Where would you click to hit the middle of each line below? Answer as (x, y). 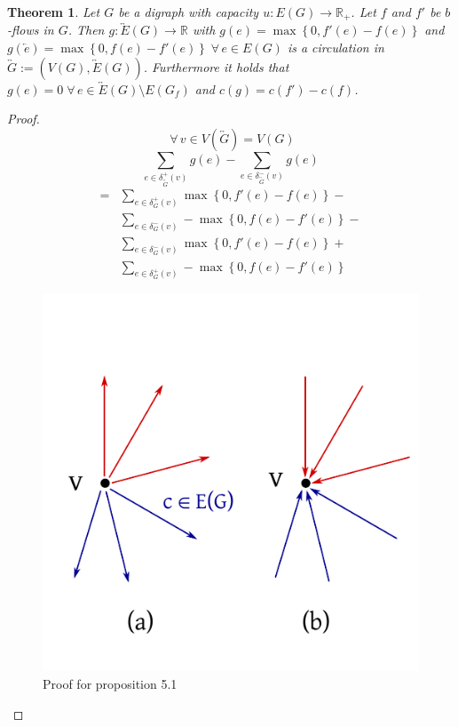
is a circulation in (336, 48)
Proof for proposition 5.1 (110, 683)
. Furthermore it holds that (216, 66)
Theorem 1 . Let (54, 12)
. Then (86, 30)
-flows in (31, 30)
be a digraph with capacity (189, 12)
